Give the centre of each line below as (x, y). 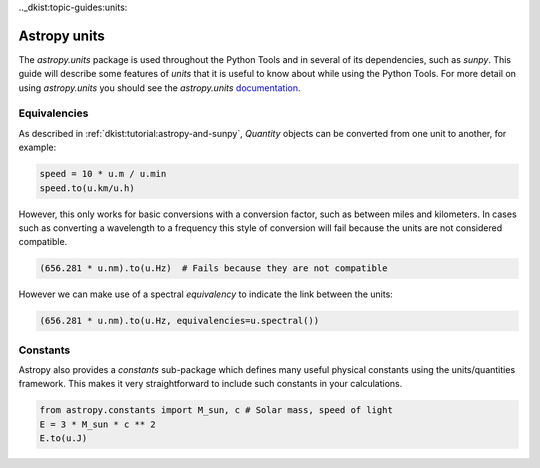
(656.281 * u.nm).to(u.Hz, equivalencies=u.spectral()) (179, 321)
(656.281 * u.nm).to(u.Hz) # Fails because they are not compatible (213, 268)
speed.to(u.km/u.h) (87, 188)
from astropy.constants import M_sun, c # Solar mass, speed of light (216, 410)
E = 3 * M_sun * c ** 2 (98, 424)
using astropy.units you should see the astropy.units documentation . (159, 87)
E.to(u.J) (63, 438)
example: (37, 147)
